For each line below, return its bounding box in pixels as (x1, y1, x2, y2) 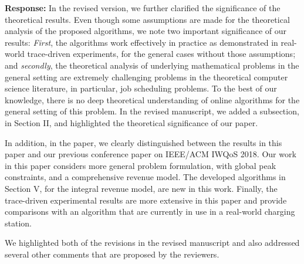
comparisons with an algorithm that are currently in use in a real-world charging (5, 205, 295, 218)
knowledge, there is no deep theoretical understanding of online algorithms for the (5, 93, 300, 106)
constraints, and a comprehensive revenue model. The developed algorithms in (5, 171, 286, 183)
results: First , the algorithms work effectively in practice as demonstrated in (5, 36, 278, 48)
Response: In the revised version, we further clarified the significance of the (5, 2, 281, 13)
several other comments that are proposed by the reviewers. (5, 248, 219, 260)
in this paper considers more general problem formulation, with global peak (5, 159, 276, 171)
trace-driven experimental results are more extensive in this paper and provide (5, 194, 287, 206)
